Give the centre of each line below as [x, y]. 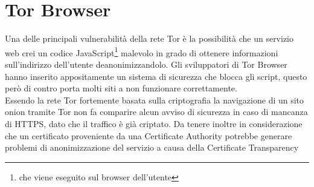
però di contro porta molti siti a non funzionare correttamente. [121, 88]
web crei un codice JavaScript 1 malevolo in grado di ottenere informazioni [142, 51]
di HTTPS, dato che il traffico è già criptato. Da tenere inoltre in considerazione [154, 123]
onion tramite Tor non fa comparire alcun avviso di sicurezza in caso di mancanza [156, 112]
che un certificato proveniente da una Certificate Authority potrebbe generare [149, 135]
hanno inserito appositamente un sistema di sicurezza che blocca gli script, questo [156, 76]
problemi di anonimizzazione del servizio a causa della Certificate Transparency [152, 147]
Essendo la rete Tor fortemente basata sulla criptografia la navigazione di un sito [155, 100]
